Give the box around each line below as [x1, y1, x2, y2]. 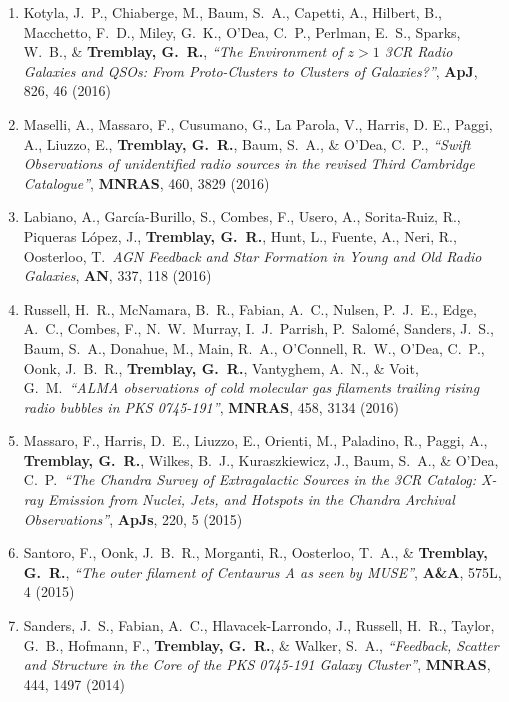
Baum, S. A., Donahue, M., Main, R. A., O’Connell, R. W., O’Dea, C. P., [23, 337, 485, 358]
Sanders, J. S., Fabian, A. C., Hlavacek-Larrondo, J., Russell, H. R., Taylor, [23, 615, 495, 636]
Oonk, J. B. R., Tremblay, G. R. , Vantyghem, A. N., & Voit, [23, 357, 419, 378]
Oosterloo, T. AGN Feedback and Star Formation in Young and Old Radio [23, 245, 482, 266]
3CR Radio [384, 41, 453, 62]
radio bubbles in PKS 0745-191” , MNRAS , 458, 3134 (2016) [23, 396, 399, 417]
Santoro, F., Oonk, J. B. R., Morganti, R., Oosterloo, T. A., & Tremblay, [23, 542, 488, 563]
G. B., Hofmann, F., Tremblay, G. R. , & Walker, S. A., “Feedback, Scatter [23, 634, 499, 655]
